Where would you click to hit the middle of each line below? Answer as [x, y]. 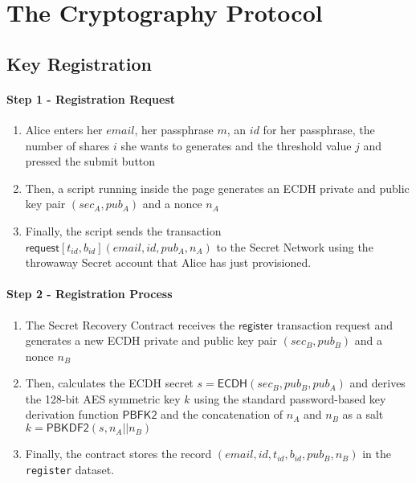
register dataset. [70, 469]
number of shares [67, 145]
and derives [377, 383]
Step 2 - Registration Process [90, 294]
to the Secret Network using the [295, 246]
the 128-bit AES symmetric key [103, 398]
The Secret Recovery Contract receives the [130, 324]
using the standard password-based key [290, 398]
